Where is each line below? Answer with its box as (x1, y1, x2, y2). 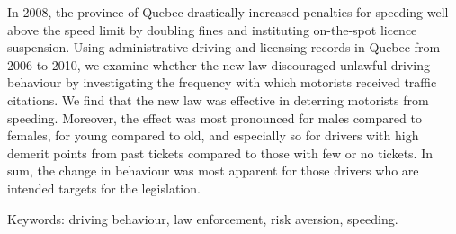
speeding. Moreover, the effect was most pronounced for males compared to (7, 108, 422, 127)
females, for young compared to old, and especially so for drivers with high (7, 126, 419, 145)
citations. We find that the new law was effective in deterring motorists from (7, 90, 429, 109)
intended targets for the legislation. (7, 178, 201, 197)
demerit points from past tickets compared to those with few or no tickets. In (7, 143, 433, 162)
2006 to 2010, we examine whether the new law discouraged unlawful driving (7, 55, 430, 74)
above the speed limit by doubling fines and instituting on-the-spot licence (7, 20, 417, 39)
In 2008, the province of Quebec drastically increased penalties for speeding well (7, 3, 449, 21)
